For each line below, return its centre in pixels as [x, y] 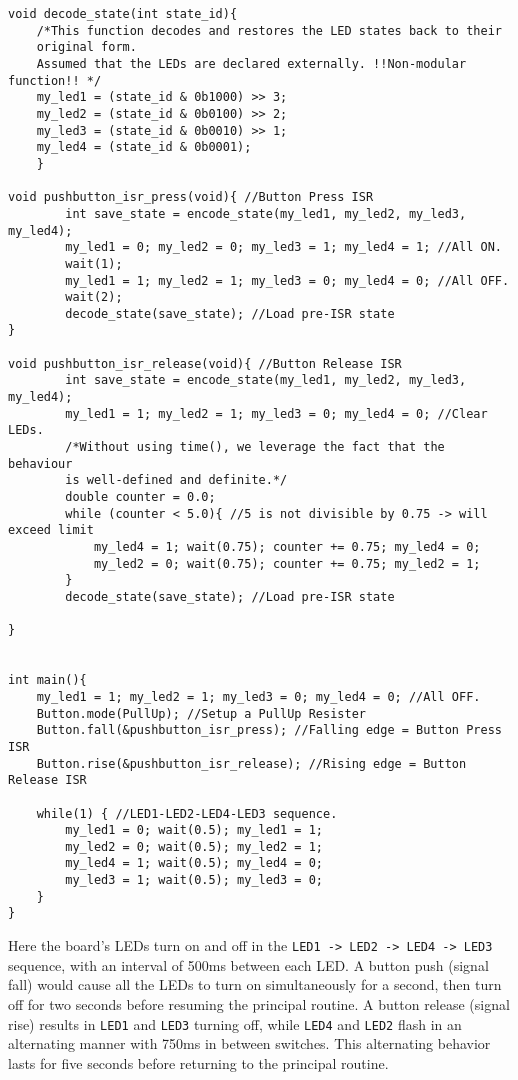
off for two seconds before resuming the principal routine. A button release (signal [259, 1003]
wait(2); [94, 297]
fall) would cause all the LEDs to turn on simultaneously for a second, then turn [255, 984]
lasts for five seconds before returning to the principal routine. [198, 1062]
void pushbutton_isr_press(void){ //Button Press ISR [191, 197]
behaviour [40, 463]
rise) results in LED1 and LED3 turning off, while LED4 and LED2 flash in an [235, 1023]
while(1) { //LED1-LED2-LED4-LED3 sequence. [187, 813]
